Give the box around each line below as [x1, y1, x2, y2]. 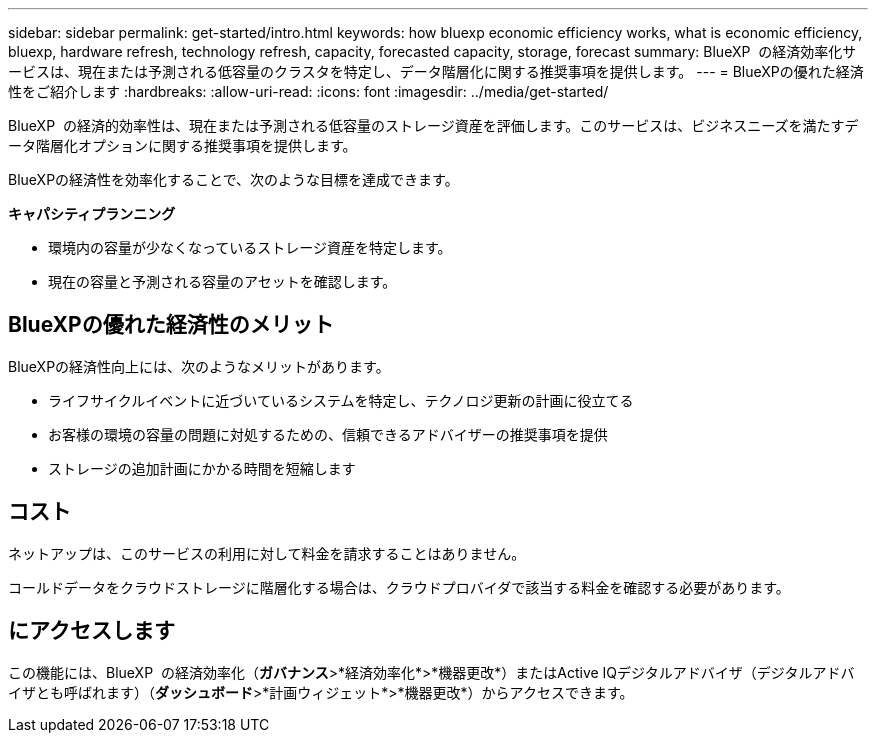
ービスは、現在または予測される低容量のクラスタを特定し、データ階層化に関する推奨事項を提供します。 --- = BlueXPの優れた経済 [8, 63, 864, 80]
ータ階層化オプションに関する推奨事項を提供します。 [8, 137, 357, 154]
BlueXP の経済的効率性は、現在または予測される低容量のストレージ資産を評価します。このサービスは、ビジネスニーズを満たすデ [8, 117, 859, 134]
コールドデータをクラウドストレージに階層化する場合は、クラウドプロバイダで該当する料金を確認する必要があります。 [8, 578, 790, 596]
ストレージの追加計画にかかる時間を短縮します [48, 459, 356, 477]
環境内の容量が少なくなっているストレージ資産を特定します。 [48, 239, 452, 256]
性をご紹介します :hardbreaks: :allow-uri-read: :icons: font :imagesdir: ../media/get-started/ [8, 83, 609, 100]
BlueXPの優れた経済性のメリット [8, 312, 334, 338]
